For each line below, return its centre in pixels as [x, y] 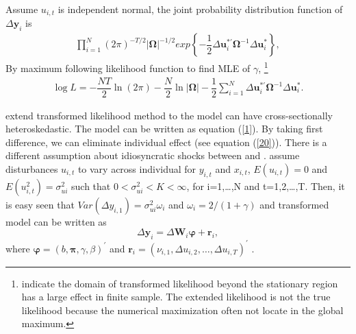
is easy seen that [40, 204]
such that [91, 186]
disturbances [32, 169]
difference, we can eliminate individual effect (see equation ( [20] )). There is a [166, 142]
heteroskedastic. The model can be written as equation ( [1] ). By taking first [164, 129]
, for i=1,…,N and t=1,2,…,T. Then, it [266, 186]
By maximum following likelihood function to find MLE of [128, 68]
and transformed [294, 204]
